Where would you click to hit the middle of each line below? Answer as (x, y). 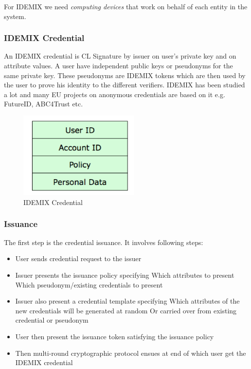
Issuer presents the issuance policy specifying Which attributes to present (125, 275)
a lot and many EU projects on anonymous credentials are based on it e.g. (115, 94)
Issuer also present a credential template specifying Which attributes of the (127, 301)
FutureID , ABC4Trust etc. (44, 104)
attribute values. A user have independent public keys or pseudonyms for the (118, 65)
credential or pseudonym (52, 320)
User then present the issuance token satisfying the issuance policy (115, 336)
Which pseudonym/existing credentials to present (89, 284)
